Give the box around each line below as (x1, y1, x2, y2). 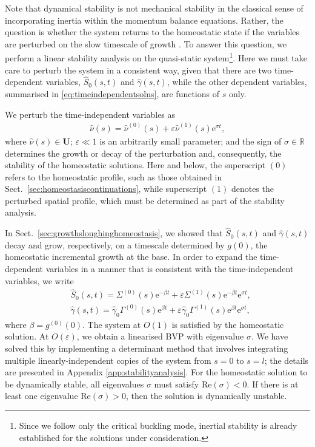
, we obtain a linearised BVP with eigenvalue (76, 330, 244, 343)
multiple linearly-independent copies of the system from (5, 353, 211, 366)
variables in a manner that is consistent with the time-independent (45, 262, 294, 275)
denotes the (231, 182, 274, 195)
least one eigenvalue (5, 389, 78, 402)
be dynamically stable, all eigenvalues (5, 377, 144, 390)
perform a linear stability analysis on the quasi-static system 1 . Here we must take (5, 50, 307, 64)
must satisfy (154, 377, 199, 390)
